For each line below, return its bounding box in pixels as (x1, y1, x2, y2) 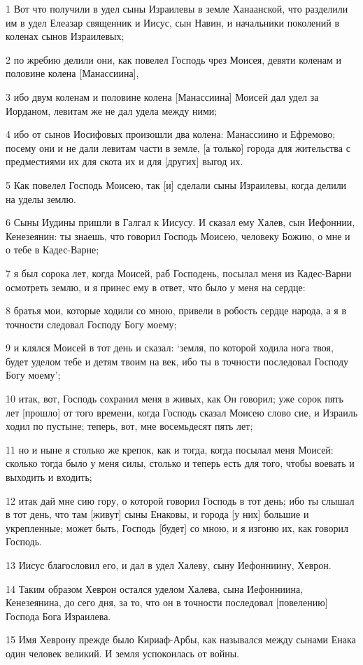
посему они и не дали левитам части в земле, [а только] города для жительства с (6, 140, 350, 155)
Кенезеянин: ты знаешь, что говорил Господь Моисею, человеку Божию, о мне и (6, 228, 350, 243)
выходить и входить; (6, 470, 92, 484)
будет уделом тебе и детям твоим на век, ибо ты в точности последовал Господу (6, 353, 349, 368)
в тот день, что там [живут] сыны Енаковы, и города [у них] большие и (6, 507, 309, 521)
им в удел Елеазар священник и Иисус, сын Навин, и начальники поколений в (6, 15, 340, 29)
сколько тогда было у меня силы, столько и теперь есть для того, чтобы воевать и (6, 456, 355, 470)
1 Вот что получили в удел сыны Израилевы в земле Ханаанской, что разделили (6, 1, 348, 15)
